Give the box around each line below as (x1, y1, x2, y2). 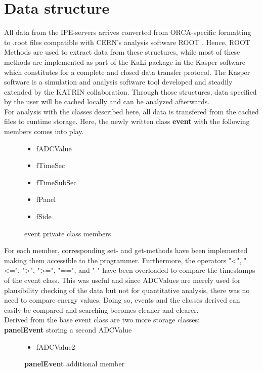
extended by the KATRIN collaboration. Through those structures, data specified (4, 86, 257, 97)
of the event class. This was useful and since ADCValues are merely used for (4, 275, 241, 285)
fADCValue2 (36, 341, 75, 352)
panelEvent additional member (24, 358, 125, 369)
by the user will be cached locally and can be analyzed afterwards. (4, 96, 210, 107)
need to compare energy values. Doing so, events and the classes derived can (4, 295, 240, 305)
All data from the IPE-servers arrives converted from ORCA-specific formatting (4, 27, 251, 37)
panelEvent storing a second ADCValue (4, 324, 132, 335)
